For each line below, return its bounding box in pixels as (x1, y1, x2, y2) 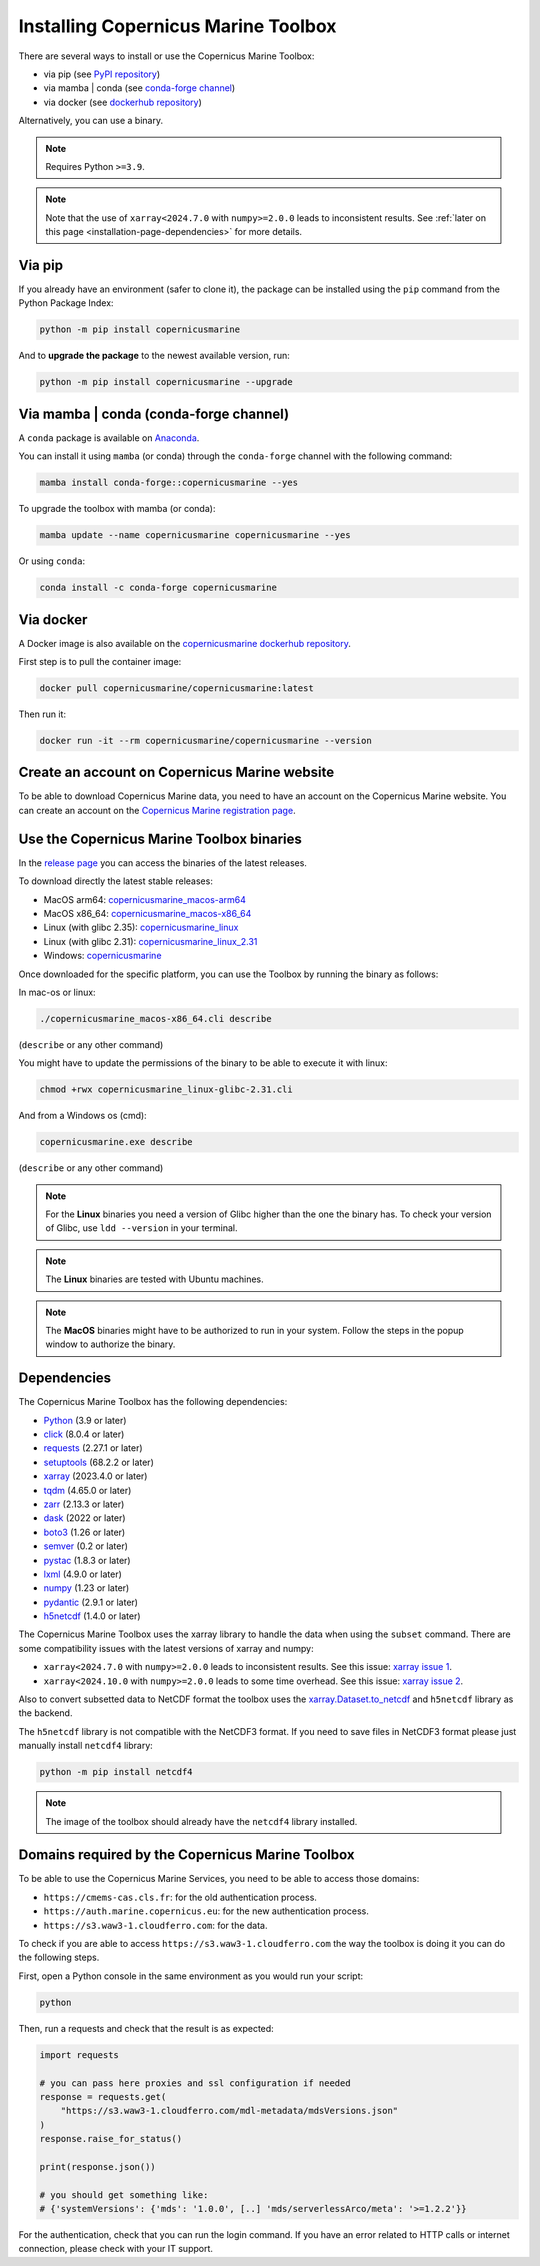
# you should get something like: (39, 2189, 209, 2200)
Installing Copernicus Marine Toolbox (18, 15, 337, 37)
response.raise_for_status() (39, 2133, 183, 2145)
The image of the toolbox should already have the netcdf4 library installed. (45, 1815, 358, 1827)
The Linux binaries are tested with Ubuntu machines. (45, 1273, 264, 1285)
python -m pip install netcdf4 (39, 1766, 194, 1778)
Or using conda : (18, 555, 85, 567)
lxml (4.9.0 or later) (43, 1568, 122, 1580)
